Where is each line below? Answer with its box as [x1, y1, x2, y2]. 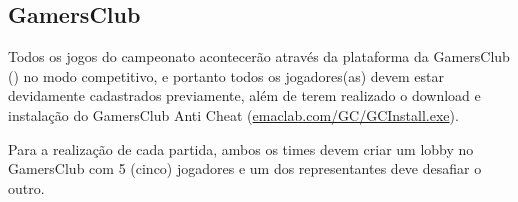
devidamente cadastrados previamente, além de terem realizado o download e [8, 85, 481, 106]
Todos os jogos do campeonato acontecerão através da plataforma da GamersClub [8, 46, 510, 67]
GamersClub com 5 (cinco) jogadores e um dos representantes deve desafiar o [8, 158, 482, 179]
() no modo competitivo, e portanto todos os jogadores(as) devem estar [8, 65, 445, 86]
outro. [8, 177, 45, 198]
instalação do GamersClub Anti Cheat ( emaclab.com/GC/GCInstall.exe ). [8, 104, 459, 125]
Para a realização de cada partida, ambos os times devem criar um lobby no [8, 138, 474, 159]
